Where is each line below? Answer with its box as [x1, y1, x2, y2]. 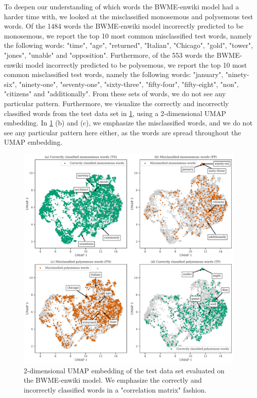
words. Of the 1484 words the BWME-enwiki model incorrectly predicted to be [4, 21, 244, 31]
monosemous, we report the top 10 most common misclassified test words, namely [4, 30, 252, 40]
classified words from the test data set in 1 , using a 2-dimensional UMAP [4, 108, 226, 118]
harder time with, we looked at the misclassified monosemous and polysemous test [4, 11, 253, 21]
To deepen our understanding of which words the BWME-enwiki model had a [4, 1, 239, 11]
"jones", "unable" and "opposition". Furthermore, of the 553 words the [4, 49, 214, 60]
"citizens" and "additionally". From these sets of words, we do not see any [4, 88, 226, 99]
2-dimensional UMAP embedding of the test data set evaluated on [24, 365, 225, 375]
